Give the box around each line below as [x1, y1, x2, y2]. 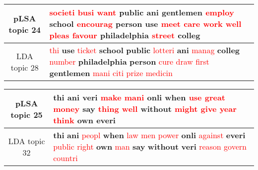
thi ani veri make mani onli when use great [53, 91, 225, 103]
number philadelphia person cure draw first [49, 56, 209, 67]
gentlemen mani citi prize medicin [49, 67, 173, 79]
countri [53, 152, 78, 164]
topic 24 [8, 23, 41, 35]
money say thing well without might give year [53, 103, 237, 114]
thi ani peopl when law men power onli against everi [53, 129, 246, 141]
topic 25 [10, 108, 43, 120]
